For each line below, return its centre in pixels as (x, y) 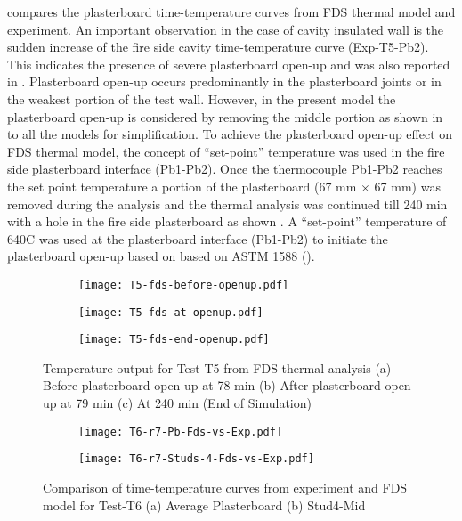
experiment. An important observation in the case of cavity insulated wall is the (226, 29)
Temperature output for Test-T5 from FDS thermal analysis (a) (217, 367)
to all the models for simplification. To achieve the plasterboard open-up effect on (230, 134)
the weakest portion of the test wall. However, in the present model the (202, 98)
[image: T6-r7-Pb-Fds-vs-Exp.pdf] (181, 431)
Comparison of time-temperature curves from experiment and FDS (225, 487)
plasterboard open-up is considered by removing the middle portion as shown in (225, 116)
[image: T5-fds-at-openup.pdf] (171, 312)
